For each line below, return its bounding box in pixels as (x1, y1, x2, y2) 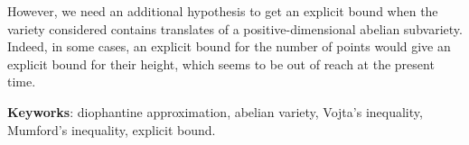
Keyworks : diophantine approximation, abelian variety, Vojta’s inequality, (7, 102, 423, 121)
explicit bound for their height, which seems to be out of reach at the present (7, 54, 435, 73)
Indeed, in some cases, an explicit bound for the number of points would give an (7, 37, 451, 56)
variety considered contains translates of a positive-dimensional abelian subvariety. (7, 19, 463, 38)
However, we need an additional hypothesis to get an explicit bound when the (7, 2, 438, 20)
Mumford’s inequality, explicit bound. (7, 120, 216, 139)
